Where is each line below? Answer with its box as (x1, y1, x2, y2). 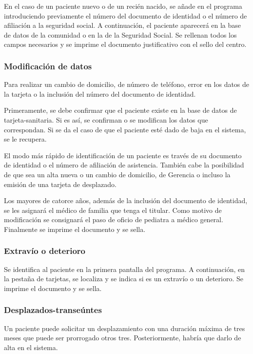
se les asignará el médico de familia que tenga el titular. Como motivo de (4, 205, 222, 215)
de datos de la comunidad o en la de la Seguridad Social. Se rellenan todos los (4, 29, 237, 40)
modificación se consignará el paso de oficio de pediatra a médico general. (4, 214, 223, 225)
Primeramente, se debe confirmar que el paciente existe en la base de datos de (4, 105, 237, 115)
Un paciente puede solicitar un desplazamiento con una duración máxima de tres (4, 323, 245, 333)
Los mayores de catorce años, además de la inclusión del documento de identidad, (4, 195, 248, 206)
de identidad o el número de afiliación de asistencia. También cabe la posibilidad (4, 160, 244, 170)
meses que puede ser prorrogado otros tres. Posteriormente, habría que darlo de (4, 333, 241, 343)
